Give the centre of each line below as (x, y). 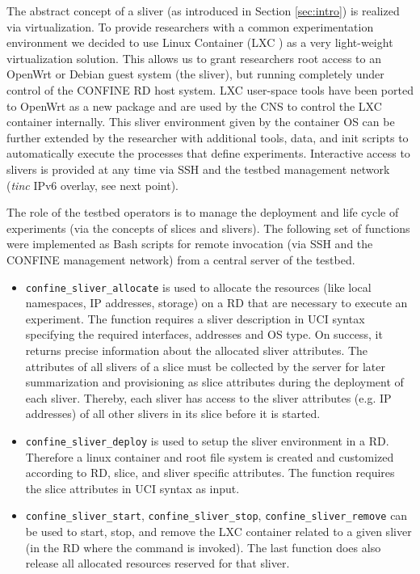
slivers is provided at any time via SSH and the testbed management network (198, 169)
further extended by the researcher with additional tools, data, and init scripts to (208, 137)
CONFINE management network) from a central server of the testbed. (181, 259)
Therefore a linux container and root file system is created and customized (210, 456)
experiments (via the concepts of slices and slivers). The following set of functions (208, 228)
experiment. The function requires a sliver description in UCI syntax (195, 318)
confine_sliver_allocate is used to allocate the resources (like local (198, 287)
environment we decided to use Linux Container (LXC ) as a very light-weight (200, 42)
